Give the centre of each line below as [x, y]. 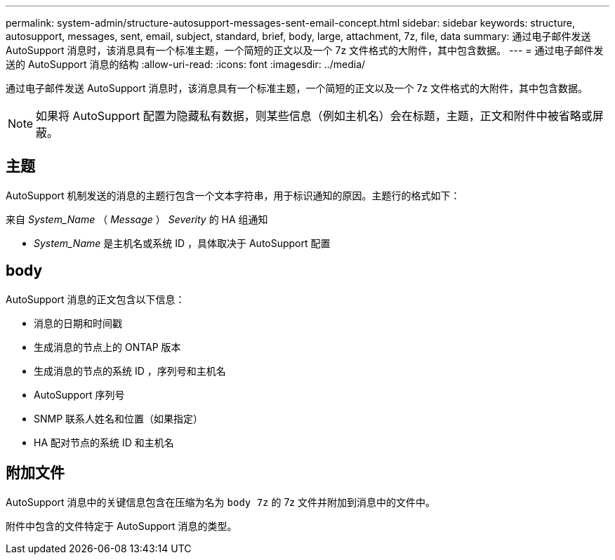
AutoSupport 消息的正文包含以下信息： [95, 299]
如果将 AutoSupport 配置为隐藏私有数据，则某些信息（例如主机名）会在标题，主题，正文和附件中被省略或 [314, 116]
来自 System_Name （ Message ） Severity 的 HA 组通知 [137, 219]
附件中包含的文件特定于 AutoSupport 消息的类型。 [121, 526]
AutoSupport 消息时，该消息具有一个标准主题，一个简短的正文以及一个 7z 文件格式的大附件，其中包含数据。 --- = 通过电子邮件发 [305, 50]
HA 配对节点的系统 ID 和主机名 [104, 442]
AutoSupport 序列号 [79, 394]
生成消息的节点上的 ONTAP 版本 [107, 347]
